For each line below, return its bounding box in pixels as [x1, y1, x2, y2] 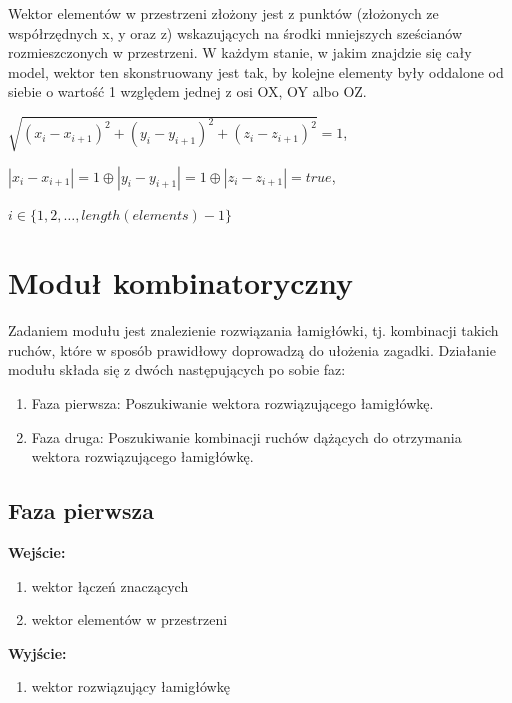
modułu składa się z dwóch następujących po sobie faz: [8, 359, 346, 380]
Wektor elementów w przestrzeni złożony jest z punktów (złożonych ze [8, 3, 439, 23]
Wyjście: [8, 642, 67, 663]
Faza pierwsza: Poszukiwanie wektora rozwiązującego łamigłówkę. [31, 393, 434, 414]
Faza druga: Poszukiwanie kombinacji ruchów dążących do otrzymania [31, 426, 462, 447]
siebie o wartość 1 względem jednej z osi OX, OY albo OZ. [8, 81, 367, 102]
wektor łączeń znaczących [31, 575, 189, 596]
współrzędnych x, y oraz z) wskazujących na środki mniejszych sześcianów [8, 22, 463, 43]
